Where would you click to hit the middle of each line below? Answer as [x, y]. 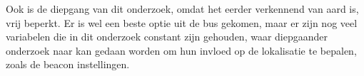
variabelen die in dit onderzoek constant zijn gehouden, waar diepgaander [167, 37]
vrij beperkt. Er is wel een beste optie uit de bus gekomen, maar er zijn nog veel [182, 22]
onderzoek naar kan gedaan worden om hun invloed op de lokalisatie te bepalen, [181, 50]
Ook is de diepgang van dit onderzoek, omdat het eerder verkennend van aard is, [182, 9]
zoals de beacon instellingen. [68, 64]
